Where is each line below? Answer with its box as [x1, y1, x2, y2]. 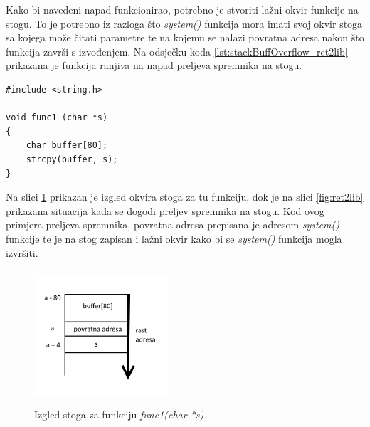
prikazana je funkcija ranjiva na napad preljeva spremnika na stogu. [6, 58, 302, 73]
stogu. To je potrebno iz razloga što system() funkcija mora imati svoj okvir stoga [6, 16, 363, 31]
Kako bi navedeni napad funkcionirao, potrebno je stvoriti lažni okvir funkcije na [6, 2, 359, 16]
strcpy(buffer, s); [26, 154, 118, 164]
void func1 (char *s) [6, 112, 108, 123]
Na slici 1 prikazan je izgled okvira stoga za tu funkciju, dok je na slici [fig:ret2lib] [6, 189, 364, 204]
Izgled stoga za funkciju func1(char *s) [34, 406, 204, 421]
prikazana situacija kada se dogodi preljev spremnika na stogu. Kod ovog [6, 203, 324, 218]
